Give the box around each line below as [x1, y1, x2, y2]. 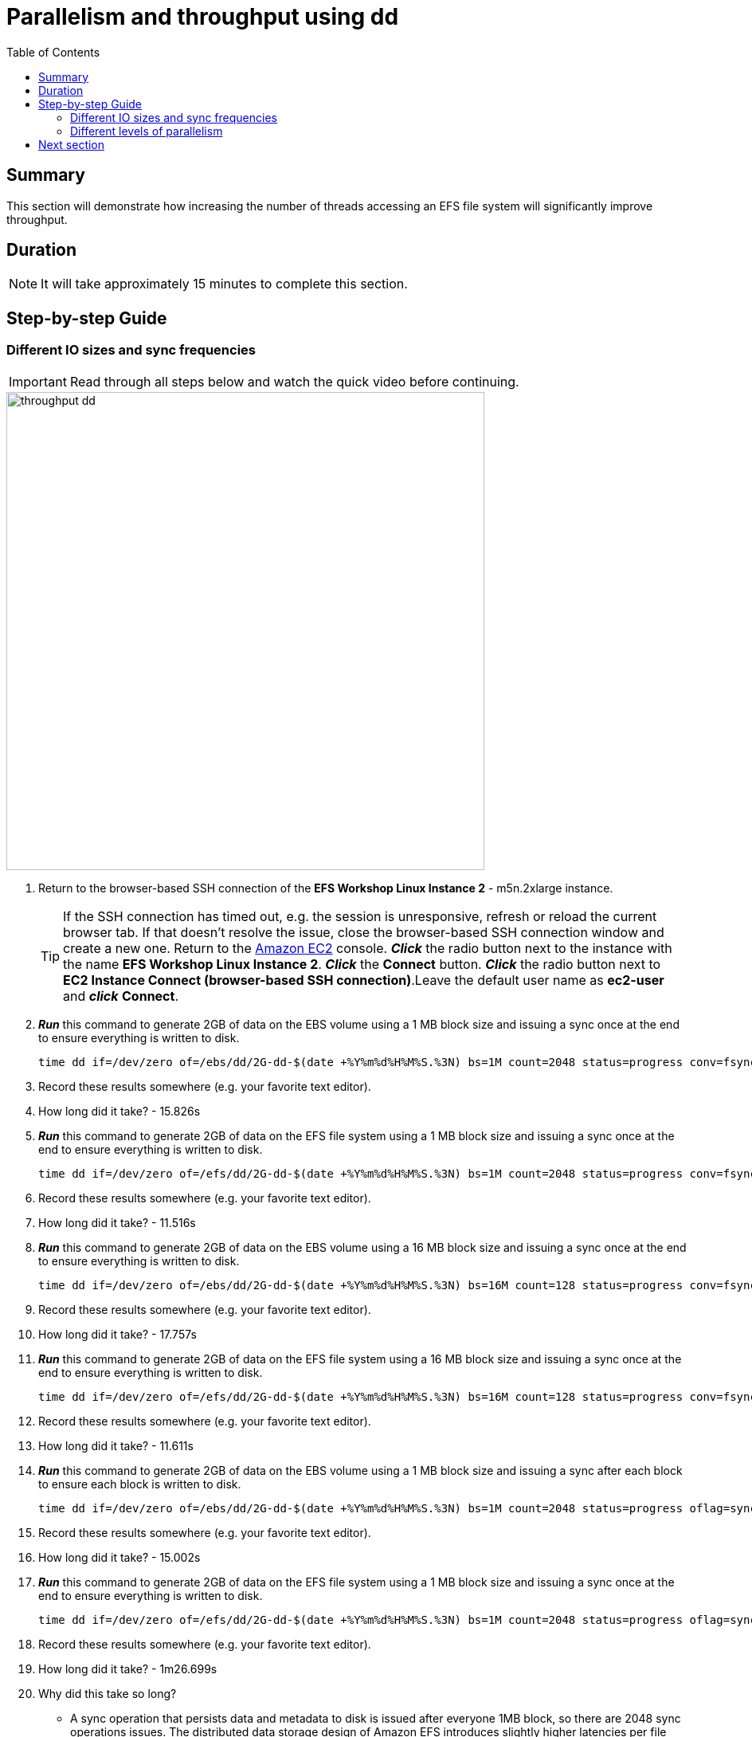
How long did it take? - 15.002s [38, 1550, 201, 1564]
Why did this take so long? [38, 1686, 177, 1700]
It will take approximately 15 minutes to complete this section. [41, 276, 408, 292]
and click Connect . [63, 987, 178, 1004]
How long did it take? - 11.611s [38, 1438, 194, 1453]
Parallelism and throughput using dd [6, 3, 399, 30]
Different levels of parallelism [70, 124, 223, 138]
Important [9, 373, 67, 390]
